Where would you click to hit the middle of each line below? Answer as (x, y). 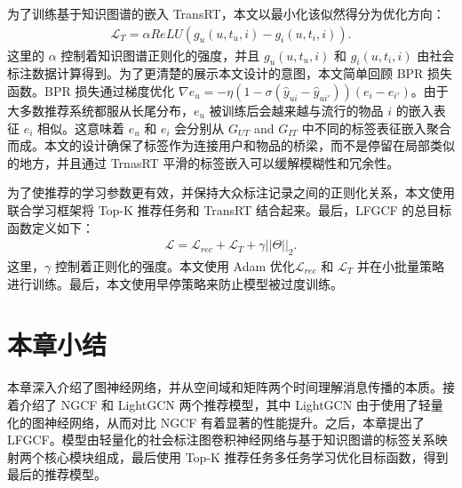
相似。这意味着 (81, 128)
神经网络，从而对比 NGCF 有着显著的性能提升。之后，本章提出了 (235, 422)
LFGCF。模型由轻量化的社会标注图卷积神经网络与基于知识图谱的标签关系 (221, 440)
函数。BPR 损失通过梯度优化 (91, 91)
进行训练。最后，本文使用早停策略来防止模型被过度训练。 (175, 283)
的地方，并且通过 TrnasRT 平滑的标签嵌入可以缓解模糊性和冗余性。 (203, 162)
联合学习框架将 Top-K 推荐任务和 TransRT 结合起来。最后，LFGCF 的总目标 (230, 209)
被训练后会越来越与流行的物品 (296, 111)
